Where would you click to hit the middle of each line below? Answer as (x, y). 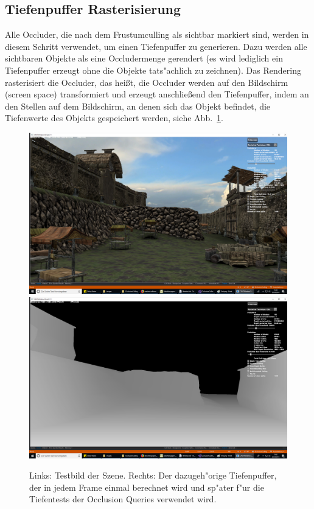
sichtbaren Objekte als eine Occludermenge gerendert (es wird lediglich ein (144, 58)
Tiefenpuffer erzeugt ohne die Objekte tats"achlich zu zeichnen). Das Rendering (153, 70)
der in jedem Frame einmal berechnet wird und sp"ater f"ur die (147, 487)
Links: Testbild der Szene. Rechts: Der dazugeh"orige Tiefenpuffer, (153, 475)
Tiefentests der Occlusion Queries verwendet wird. (123, 499)
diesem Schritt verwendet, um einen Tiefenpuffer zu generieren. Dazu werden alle (156, 46)
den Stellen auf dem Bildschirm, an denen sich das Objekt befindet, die (138, 106)
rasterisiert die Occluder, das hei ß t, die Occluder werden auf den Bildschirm (147, 82)
